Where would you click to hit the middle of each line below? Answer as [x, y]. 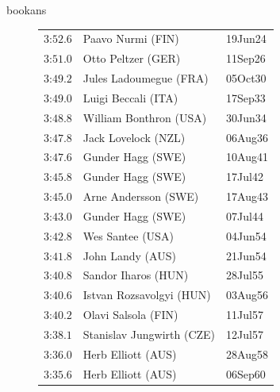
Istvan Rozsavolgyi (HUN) [147, 295]
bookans [27, 10]
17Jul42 [245, 177]
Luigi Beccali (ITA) [130, 97]
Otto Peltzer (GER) [132, 58]
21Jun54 [246, 255]
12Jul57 [245, 334]
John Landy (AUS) [129, 255]
